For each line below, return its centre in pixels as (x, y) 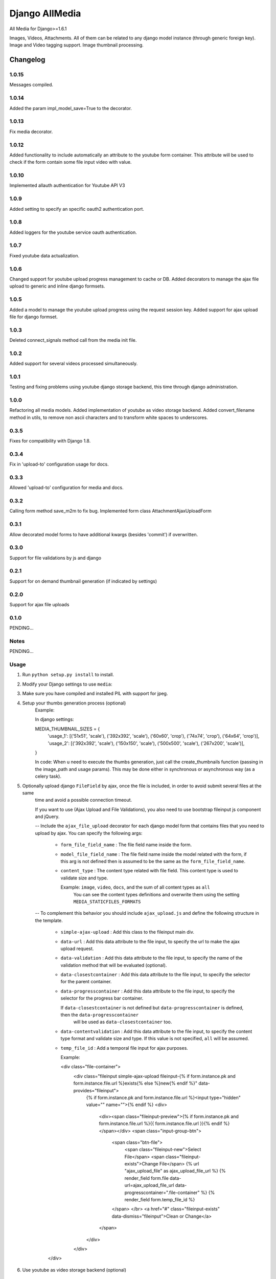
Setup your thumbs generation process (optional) (74, 703)
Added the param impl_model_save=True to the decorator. (71, 108)
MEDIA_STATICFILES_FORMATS (107, 901)
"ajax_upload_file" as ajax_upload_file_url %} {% (175, 1171)
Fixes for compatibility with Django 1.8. (50, 441)
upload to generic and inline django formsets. (57, 286)
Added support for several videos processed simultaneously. (74, 364)
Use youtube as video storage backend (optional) (74, 1270)
